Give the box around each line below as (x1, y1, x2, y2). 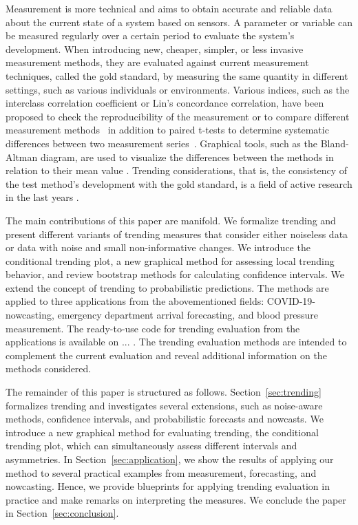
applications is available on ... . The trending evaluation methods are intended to (6, 334, 347, 349)
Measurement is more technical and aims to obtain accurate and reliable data (6, 1, 333, 15)
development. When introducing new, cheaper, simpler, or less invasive (6, 41, 304, 56)
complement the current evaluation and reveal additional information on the (6, 347, 327, 362)
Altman (6, 149, 38, 164)
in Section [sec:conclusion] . (6, 506, 119, 520)
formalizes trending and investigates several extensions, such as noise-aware (6, 398, 323, 412)
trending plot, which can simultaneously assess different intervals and (6, 438, 297, 453)
